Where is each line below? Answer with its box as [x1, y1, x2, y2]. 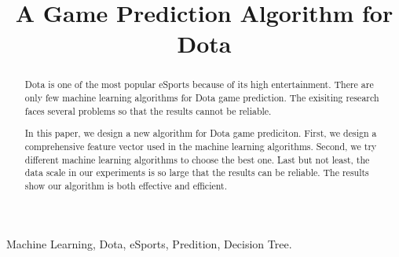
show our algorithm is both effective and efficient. [24, 178, 227, 192]
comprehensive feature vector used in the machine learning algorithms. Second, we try [24, 139, 377, 152]
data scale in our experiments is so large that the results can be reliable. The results [24, 166, 369, 179]
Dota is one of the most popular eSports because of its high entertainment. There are [24, 78, 374, 91]
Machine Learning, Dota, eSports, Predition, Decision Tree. [6, 235, 292, 251]
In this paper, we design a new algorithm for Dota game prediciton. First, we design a [24, 127, 377, 140]
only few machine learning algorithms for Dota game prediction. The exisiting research [24, 91, 379, 105]
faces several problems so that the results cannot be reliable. [24, 104, 272, 117]
